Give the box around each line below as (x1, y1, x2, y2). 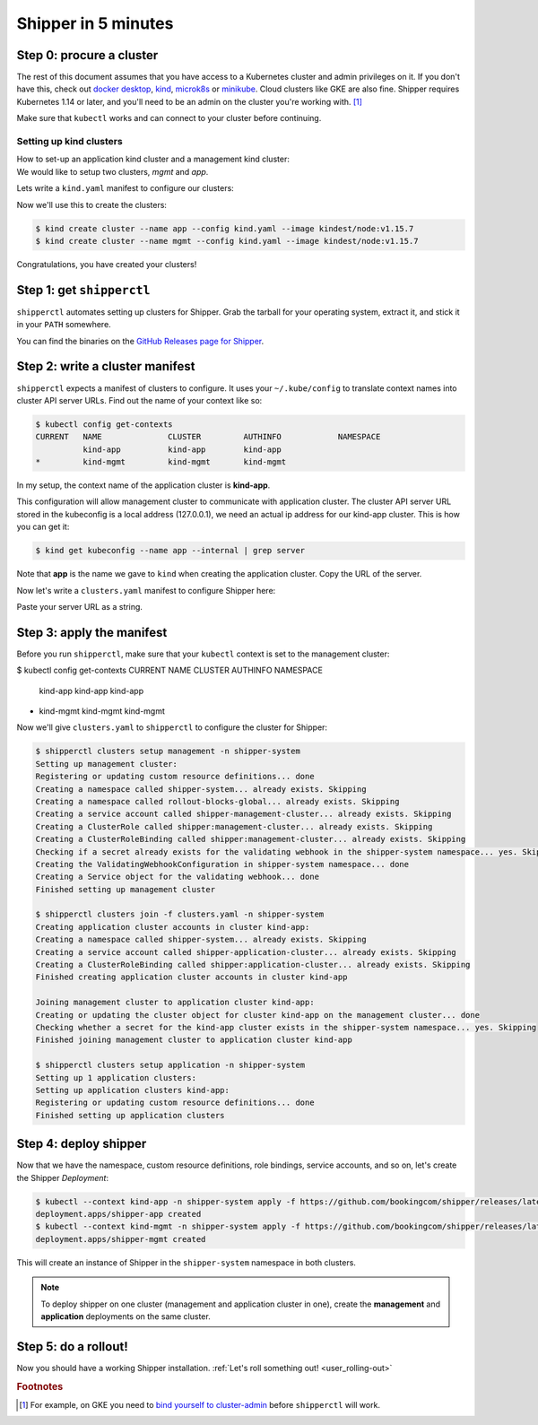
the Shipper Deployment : (16, 1172, 109, 1183)
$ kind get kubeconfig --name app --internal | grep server (35, 545, 306, 556)
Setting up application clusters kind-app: (35, 1085, 230, 1095)
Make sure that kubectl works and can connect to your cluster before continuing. (16, 113, 322, 124)
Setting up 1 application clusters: (35, 1073, 197, 1082)
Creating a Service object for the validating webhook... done (35, 872, 320, 882)
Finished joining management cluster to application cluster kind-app (35, 1035, 353, 1045)
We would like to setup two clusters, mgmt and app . (16, 166, 209, 177)
